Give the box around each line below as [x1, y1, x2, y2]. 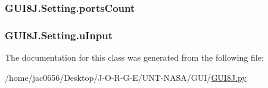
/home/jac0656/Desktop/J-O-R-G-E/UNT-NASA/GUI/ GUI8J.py [5, 71, 247, 83]
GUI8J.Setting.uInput [5, 27, 113, 42]
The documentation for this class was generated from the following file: [5, 51, 264, 64]
